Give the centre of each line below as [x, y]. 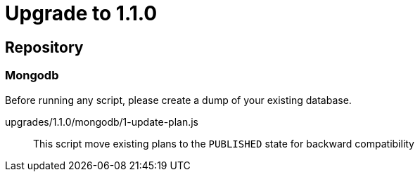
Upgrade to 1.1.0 [81, 13]
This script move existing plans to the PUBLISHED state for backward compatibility [224, 143]
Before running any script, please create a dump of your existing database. [178, 100]
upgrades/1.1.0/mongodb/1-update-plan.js [102, 122]
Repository [44, 47]
